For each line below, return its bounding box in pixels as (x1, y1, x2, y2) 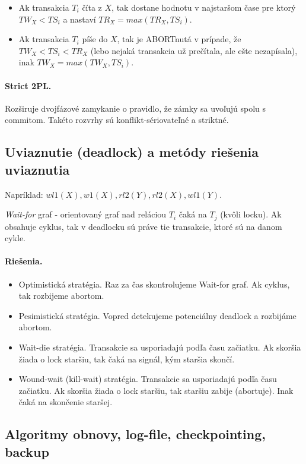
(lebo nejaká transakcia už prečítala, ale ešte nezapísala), (90, 44, 298, 56)
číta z (82, 1, 102, 13)
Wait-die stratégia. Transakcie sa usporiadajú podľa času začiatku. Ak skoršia (18, 340, 301, 353)
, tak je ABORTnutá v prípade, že (117, 33, 241, 45)
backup (5, 442, 49, 460)
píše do (82, 33, 108, 45)
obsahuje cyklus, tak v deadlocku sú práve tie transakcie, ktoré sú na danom (5, 220, 282, 232)
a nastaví (63, 12, 96, 25)
